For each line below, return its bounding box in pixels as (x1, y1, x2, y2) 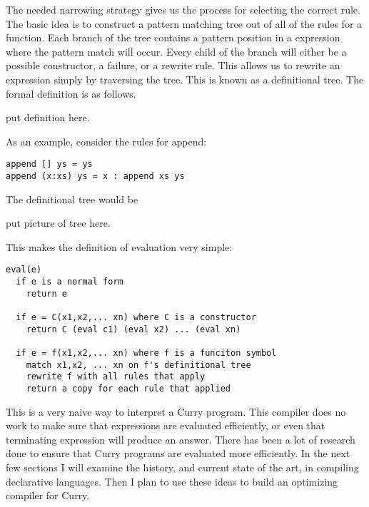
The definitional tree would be (6, 191, 138, 206)
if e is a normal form (16, 277, 123, 287)
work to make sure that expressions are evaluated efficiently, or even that (6, 418, 325, 433)
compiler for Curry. (6, 488, 90, 503)
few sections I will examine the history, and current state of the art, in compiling (6, 460, 359, 475)
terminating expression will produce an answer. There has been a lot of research (6, 431, 355, 446)
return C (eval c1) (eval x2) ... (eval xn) (26, 324, 241, 334)
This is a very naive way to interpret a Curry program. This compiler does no (6, 404, 346, 419)
